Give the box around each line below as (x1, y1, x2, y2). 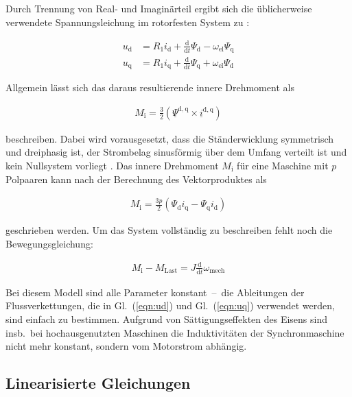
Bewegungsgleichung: (5, 236, 93, 250)
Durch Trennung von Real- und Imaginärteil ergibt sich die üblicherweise (5, 1, 312, 15)
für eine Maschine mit (237, 158, 329, 172)
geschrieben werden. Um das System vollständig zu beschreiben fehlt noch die (5, 223, 333, 237)
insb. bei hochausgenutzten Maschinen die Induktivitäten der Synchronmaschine (5, 325, 344, 339)
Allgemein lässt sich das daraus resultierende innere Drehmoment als (5, 80, 294, 95)
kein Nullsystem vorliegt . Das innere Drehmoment (5, 158, 219, 172)
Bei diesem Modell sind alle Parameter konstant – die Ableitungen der (5, 285, 305, 299)
